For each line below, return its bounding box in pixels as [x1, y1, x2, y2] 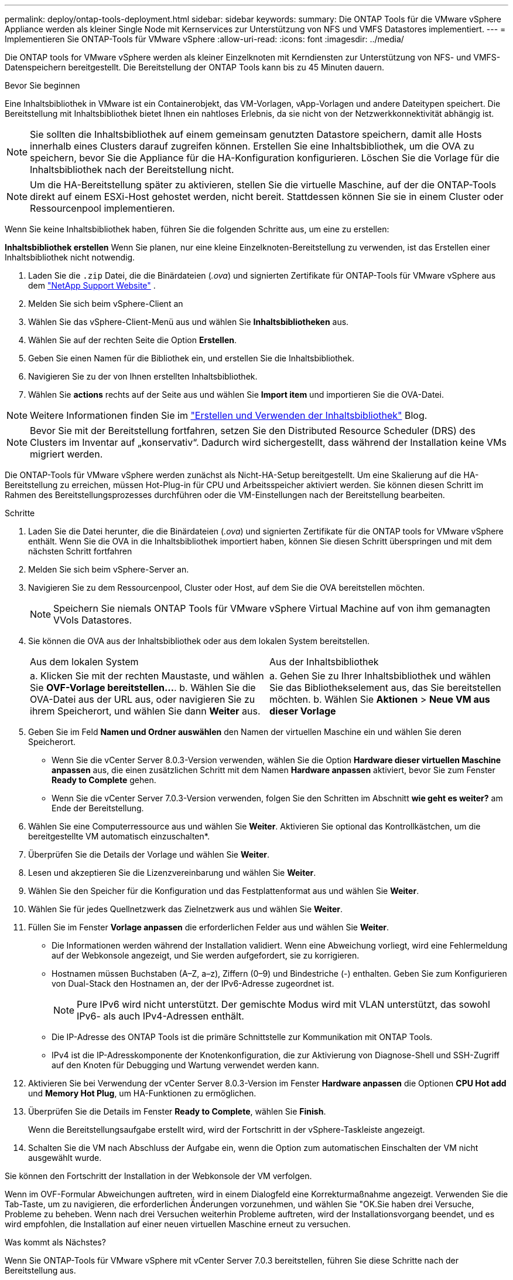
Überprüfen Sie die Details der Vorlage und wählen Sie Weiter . [28, 849, 269, 859]
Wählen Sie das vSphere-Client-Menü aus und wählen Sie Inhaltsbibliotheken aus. [28, 317, 349, 327]
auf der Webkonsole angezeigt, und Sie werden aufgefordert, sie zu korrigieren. [52, 950, 360, 960]
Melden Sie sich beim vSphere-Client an [28, 299, 183, 309]
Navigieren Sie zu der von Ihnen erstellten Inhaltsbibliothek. [28, 371, 258, 381]
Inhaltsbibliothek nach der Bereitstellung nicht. [30, 164, 234, 175]
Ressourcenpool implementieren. [30, 202, 175, 214]
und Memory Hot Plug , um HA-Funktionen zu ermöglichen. [28, 1088, 256, 1098]
